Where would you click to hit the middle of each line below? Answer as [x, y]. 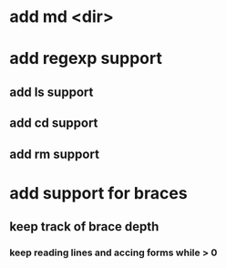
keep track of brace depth [84, 227]
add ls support [51, 92]
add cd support [54, 124]
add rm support [55, 154]
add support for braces [99, 193]
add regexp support [86, 59]
